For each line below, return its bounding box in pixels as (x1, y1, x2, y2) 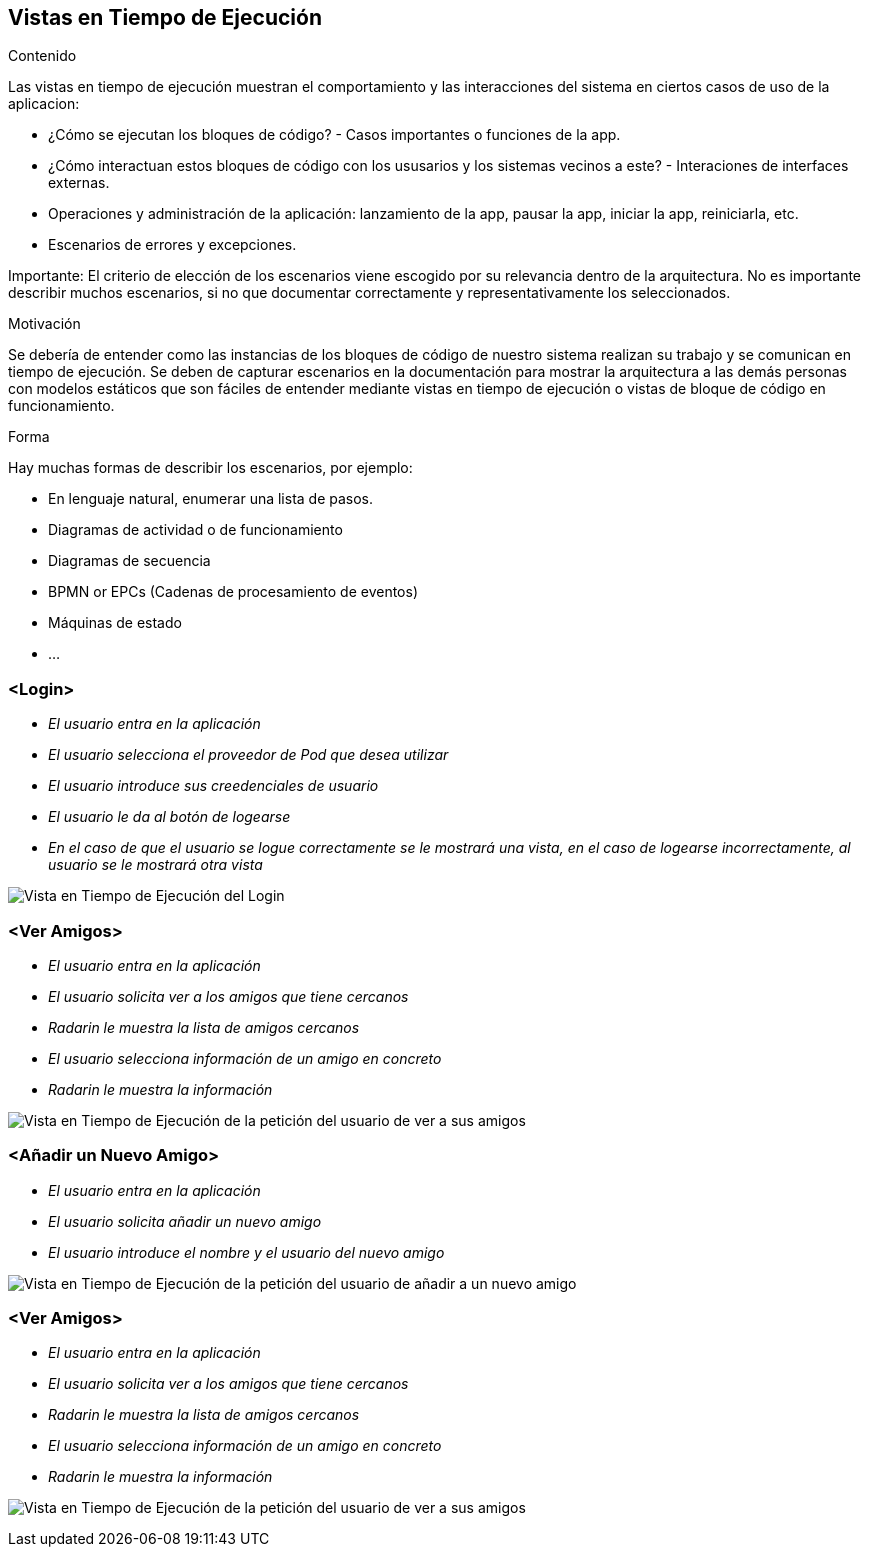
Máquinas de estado (48, 614, 182, 632)
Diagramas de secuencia (48, 552, 211, 570)
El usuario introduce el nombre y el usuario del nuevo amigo (48, 1243, 445, 1261)
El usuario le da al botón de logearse (48, 808, 291, 826)
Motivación (8, 315, 81, 333)
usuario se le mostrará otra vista (48, 856, 263, 874)
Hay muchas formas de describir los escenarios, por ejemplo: (8, 459, 413, 477)
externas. (48, 174, 110, 192)
